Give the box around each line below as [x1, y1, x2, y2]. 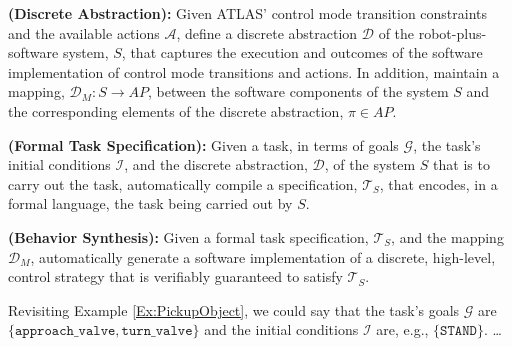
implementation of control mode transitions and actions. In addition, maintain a [8, 61, 500, 82]
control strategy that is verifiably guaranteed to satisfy [8, 266, 343, 287]
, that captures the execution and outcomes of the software [121, 42, 483, 63]
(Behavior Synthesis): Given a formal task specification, [8, 226, 369, 247]
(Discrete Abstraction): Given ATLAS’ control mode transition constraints [8, 3, 488, 23]
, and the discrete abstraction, [124, 154, 308, 175]
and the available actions [8, 22, 160, 43]
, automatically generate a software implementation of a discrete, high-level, [30, 246, 496, 267]
